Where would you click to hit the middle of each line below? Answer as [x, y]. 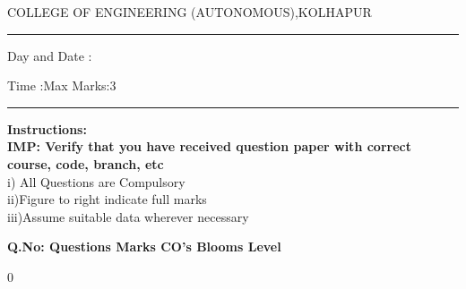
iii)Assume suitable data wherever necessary [128, 216]
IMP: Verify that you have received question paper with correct [209, 146]
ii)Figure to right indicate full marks [107, 199]
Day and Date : [50, 55]
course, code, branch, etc [86, 163]
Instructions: [47, 128]
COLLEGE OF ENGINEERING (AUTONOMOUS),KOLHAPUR [190, 12]
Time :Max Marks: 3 [62, 85]
